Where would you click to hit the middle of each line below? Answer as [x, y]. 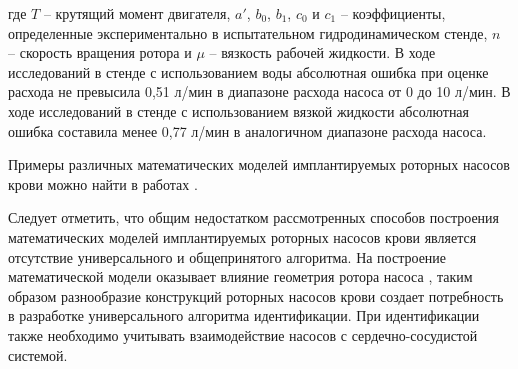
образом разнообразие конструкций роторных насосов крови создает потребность [256, 295]
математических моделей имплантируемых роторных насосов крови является [242, 236]
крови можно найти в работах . [103, 183]
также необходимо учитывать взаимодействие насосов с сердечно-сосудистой [243, 334]
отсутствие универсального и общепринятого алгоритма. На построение [227, 256]
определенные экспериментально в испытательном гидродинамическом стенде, [248, 32]
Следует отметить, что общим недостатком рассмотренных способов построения [254, 217]
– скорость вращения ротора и [100, 52]
